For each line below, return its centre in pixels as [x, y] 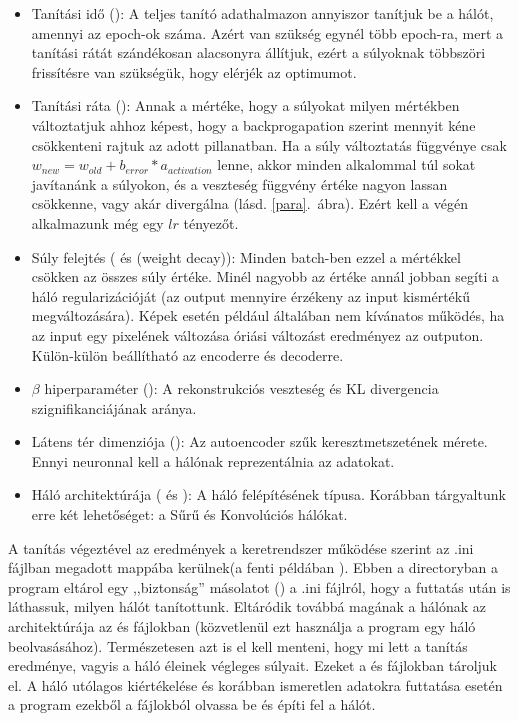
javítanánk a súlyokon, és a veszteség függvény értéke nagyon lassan [239, 183]
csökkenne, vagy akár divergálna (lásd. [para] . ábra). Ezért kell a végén [249, 203]
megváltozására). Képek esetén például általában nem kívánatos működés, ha [268, 315]
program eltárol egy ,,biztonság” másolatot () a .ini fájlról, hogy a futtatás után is [259, 586]
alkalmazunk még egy [97, 222]
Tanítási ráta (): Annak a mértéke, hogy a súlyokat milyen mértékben [245, 105]
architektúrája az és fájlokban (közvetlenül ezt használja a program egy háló [242, 626]
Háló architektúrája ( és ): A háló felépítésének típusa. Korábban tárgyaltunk [268, 494]
